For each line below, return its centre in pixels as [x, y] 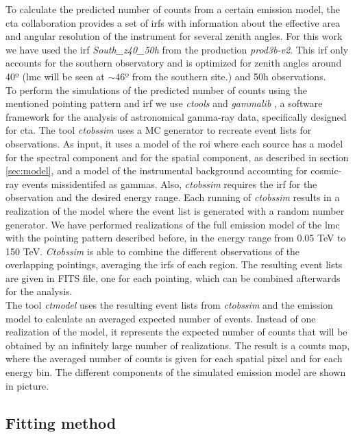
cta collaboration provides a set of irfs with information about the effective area [173, 22]
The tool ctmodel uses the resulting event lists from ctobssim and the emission [169, 305]
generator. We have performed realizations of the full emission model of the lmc [173, 224]
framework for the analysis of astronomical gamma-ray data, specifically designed [176, 116]
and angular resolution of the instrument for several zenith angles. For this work [174, 36]
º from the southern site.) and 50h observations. [225, 76]
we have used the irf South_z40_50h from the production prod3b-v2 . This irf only [177, 49]
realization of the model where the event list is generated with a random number [175, 210]
